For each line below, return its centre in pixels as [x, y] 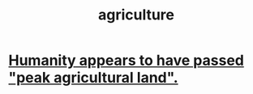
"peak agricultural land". [93, 78]
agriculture [136, 15]
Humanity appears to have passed [126, 60]
